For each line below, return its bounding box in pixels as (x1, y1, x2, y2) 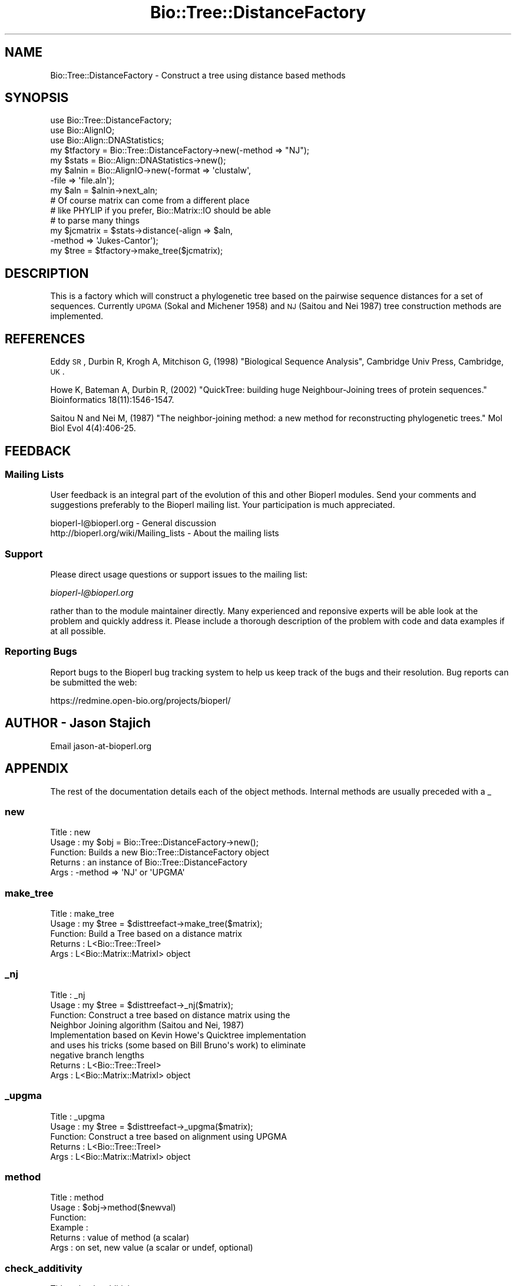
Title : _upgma (50, 1111, 105, 1121)
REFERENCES (5, 331, 85, 346)
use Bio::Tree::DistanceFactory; (50, 115, 172, 126)
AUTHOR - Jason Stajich (5, 716, 151, 731)
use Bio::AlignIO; (50, 125, 115, 136)
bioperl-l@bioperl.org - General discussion (50, 518, 217, 529)
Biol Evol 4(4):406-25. (50, 423, 136, 434)
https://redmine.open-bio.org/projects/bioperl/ (50, 695, 231, 706)
